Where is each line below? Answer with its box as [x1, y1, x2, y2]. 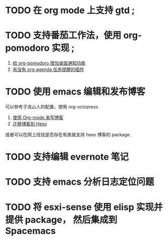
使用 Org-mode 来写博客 [12, 114, 64, 120]
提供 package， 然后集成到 [5, 214, 118, 225]
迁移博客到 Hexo [12, 121, 47, 127]
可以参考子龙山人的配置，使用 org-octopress [5, 104, 98, 110]
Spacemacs [5, 225, 56, 236]
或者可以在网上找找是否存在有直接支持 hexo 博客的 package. [5, 132, 131, 138]
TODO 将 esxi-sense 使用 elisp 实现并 [5, 201, 163, 213]
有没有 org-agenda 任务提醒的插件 [12, 66, 84, 72]
